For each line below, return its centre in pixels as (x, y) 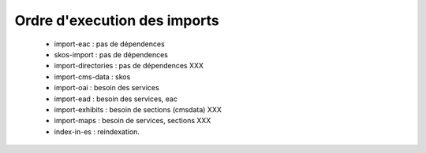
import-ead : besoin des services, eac (116, 99)
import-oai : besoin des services (106, 88)
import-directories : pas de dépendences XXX (129, 66)
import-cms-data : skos (92, 76)
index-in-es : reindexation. (97, 131)
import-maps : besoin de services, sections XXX (133, 121)
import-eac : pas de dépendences (109, 44)
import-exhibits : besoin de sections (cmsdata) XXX (138, 109)
